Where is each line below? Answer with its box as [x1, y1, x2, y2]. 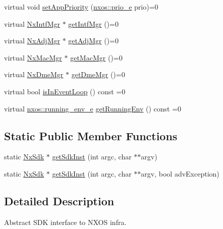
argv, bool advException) [141, 168, 219, 179]
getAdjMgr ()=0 [68, 35, 119, 46]
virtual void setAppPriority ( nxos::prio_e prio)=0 [4, 2, 158, 12]
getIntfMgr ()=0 [68, 18, 119, 29]
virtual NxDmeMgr [4, 69, 64, 80]
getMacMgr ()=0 [70, 52, 123, 63]
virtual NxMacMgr [4, 52, 62, 63]
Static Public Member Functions [4, 128, 178, 143]
